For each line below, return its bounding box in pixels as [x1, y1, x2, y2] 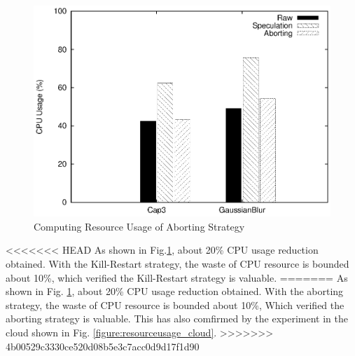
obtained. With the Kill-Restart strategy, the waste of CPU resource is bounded [6, 256, 349, 271]
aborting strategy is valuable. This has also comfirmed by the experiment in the [6, 311, 348, 326]
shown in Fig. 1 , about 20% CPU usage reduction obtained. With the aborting [6, 284, 344, 299]
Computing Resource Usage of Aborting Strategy [34, 219, 245, 233]
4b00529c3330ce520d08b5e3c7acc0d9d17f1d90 [6, 338, 200, 353]
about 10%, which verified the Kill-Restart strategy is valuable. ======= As [6, 270, 348, 285]
